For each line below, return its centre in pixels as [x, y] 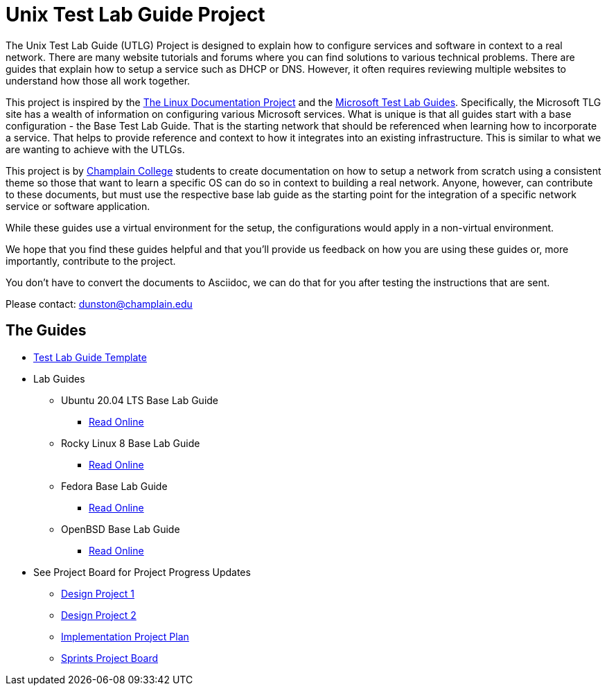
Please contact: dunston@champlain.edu [99, 304]
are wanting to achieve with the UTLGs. [95, 149]
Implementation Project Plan [125, 636]
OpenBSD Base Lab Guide [121, 529]
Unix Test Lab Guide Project [135, 15]
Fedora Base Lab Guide [114, 486]
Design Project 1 [98, 593]
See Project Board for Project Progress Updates [142, 572]
